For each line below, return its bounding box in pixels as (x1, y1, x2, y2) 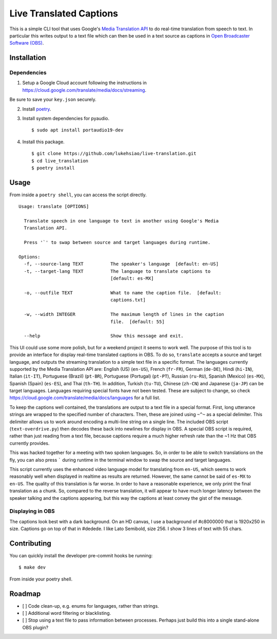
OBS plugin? (22, 624, 49, 630)
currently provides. (9, 440, 50, 446)
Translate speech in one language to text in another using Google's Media (24, 218, 219, 224)
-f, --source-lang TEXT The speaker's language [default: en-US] (24, 261, 219, 267)
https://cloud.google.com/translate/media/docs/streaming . (22, 87, 147, 93)
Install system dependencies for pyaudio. (22, 116, 110, 122)
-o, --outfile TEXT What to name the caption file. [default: (24, 290, 222, 295)
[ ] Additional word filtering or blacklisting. (22, 610, 111, 616)
